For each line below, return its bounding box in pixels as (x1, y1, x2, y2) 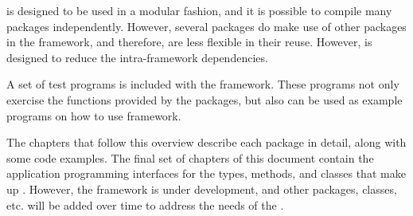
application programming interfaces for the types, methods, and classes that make (6, 165, 406, 182)
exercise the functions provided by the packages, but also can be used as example (6, 91, 403, 108)
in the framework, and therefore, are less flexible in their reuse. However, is (6, 33, 372, 50)
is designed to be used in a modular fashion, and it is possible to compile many (6, 2, 392, 18)
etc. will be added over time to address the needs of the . (6, 196, 284, 213)
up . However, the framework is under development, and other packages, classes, (6, 180, 397, 197)
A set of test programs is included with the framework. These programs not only (6, 76, 399, 92)
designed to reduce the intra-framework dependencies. (6, 49, 268, 65)
